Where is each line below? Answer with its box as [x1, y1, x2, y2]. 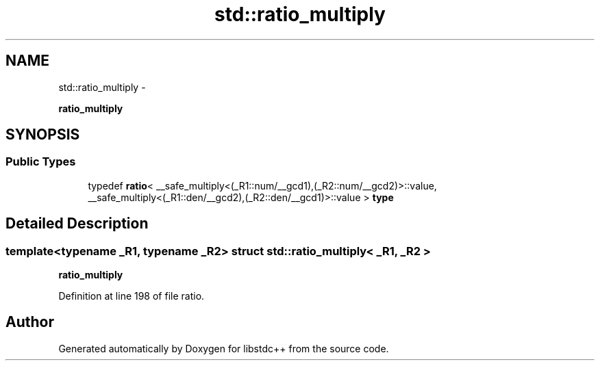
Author [5, 313, 54, 331]
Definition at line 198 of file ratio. [58, 290, 205, 302]
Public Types [5, 155, 76, 169]
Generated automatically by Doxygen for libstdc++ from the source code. [58, 342, 389, 354]
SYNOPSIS [5, 126, 80, 144]
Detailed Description [5, 215, 149, 233]
